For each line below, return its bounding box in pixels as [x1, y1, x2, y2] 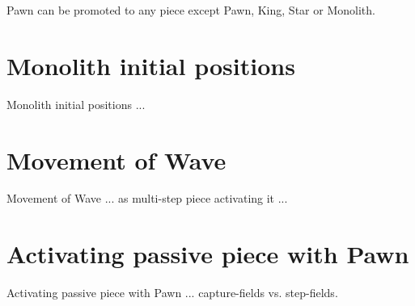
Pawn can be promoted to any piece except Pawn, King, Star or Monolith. [6, 2, 375, 18]
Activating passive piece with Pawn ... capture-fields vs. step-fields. [6, 284, 338, 301]
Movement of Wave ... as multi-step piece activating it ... [6, 190, 288, 207]
